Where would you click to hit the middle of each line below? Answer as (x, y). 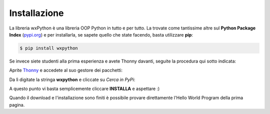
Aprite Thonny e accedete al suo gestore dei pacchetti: (66, 70)
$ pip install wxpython (49, 48)
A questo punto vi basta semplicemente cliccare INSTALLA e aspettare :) (84, 89)
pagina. (17, 104)
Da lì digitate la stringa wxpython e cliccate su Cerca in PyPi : (72, 79)
